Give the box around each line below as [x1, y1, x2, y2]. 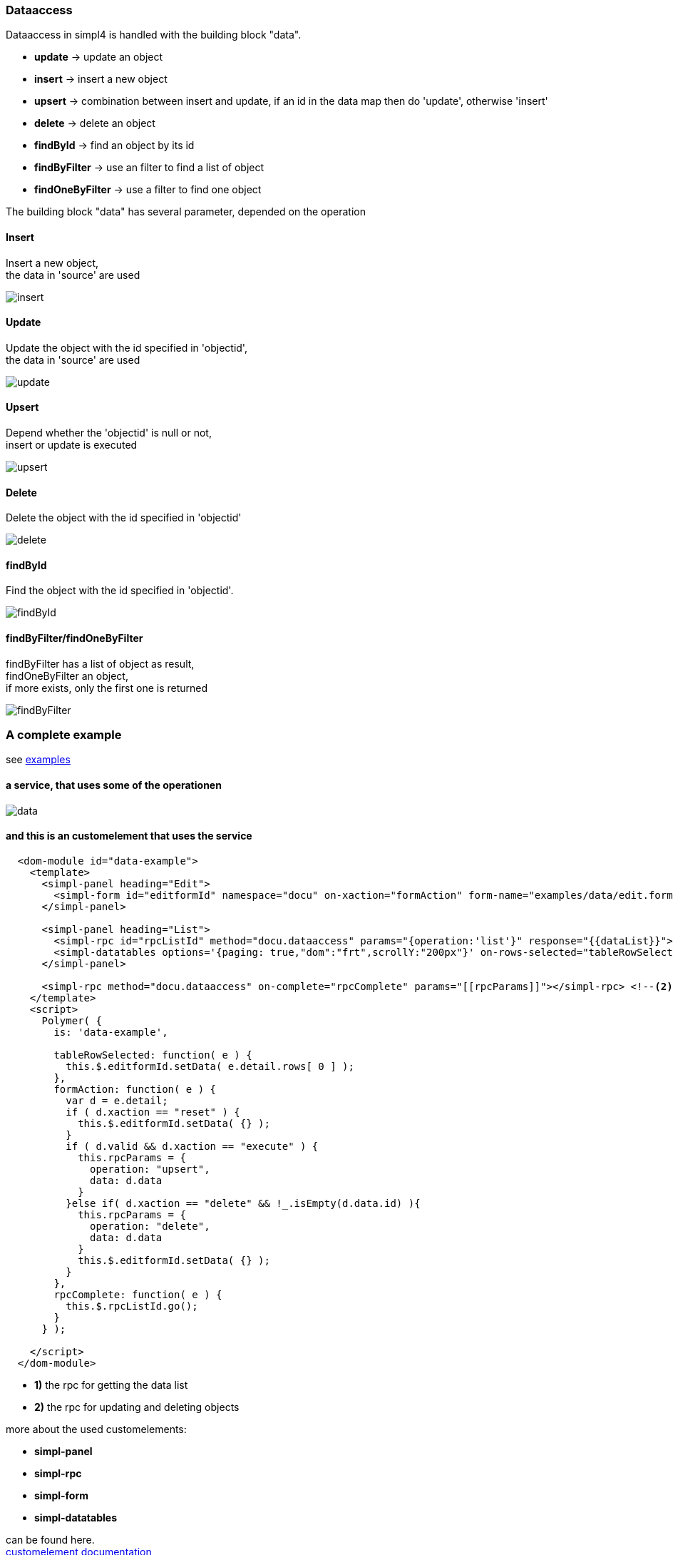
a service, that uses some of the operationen [6, 779, 222, 792]
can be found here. [6, 1533, 95, 1546]
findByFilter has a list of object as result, [6, 657, 195, 670]
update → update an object [34, 51, 163, 63]
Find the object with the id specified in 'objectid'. [6, 584, 234, 597]
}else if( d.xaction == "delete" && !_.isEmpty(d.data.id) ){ [66, 1197, 421, 1209]
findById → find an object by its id [34, 139, 195, 152]
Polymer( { [41, 1014, 102, 1026]
